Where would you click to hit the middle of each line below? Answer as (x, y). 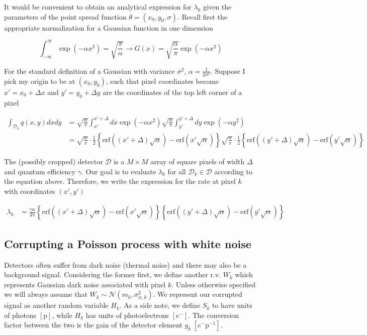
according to (233, 171)
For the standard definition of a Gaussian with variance (89, 71)
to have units (232, 305)
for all (177, 171)
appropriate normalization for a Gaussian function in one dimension (109, 27)
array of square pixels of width (198, 161)
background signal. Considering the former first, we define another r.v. (113, 274)
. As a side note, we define (160, 305)
